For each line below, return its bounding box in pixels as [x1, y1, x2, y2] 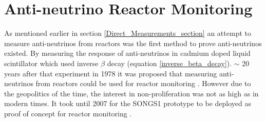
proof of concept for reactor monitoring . [4, 108, 132, 118]
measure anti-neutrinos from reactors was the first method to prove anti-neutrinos [4, 37, 262, 48]
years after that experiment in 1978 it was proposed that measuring [4, 68, 217, 78]
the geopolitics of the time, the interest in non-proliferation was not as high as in [4, 88, 259, 98]
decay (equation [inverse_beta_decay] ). [107, 57, 232, 68]
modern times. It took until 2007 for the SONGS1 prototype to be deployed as [4, 98, 252, 109]
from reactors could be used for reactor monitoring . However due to [35, 78, 251, 89]
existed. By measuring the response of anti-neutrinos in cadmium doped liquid [4, 48, 251, 58]
